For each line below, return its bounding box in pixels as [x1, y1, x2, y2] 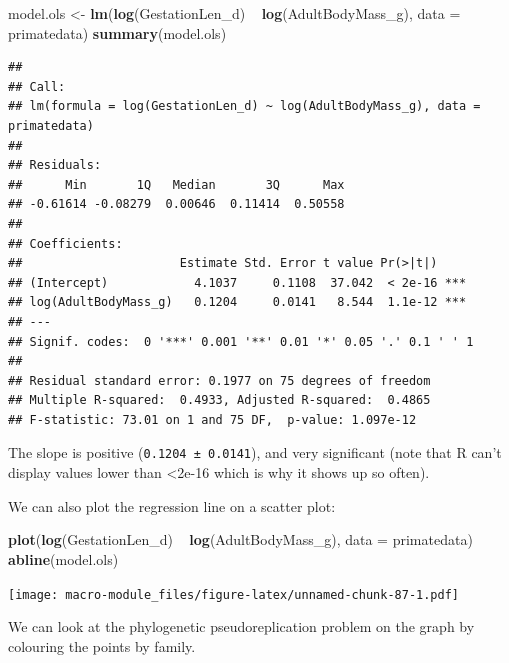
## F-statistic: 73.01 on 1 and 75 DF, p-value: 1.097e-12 [8, 412, 417, 427]
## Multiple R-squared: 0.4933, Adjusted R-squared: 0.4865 [8, 393, 431, 408]
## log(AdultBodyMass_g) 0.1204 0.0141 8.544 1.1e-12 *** [8, 295, 467, 310]
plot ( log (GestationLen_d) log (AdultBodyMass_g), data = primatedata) [8, 529, 473, 550]
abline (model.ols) [8, 548, 119, 569]
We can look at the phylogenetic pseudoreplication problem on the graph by [8, 616, 475, 637]
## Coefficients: [8, 236, 123, 251]
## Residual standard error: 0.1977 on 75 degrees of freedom [8, 373, 431, 388]
